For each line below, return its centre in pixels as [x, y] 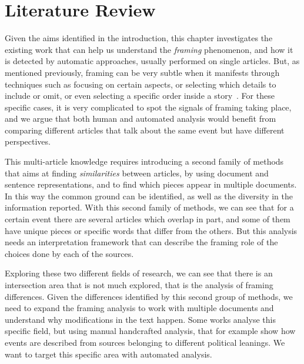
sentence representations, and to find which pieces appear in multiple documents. [151, 184]
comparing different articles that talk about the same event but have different [145, 130]
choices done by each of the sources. [69, 253]
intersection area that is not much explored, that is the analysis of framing [139, 285]
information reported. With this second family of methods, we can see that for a [149, 207]
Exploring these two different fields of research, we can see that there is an [139, 273]
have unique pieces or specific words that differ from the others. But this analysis [151, 230]
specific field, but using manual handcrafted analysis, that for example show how [150, 331]
